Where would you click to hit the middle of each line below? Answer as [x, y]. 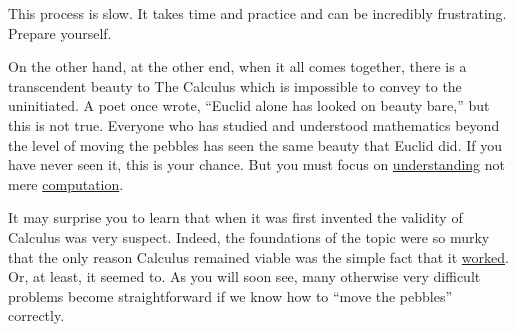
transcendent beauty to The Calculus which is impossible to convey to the [235, 85]
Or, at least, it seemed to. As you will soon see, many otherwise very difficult [244, 276]
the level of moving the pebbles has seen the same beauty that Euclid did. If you [255, 144]
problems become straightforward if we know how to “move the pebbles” [230, 295]
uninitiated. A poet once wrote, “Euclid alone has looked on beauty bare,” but [249, 105]
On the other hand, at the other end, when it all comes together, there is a [237, 66]
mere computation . [66, 183]
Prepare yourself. [60, 32]
